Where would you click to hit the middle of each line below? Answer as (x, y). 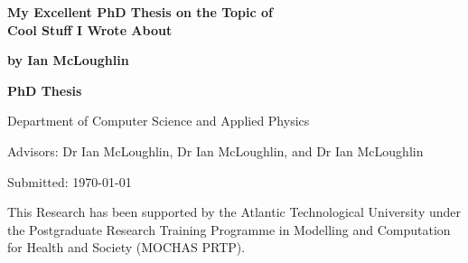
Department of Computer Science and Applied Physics (159, 121)
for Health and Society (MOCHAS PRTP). (126, 247)
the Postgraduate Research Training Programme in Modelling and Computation (229, 229)
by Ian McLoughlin (68, 60)
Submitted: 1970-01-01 (70, 181)
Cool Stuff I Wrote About (90, 29)
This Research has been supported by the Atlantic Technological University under (234, 212)
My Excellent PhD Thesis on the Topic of (140, 12)
